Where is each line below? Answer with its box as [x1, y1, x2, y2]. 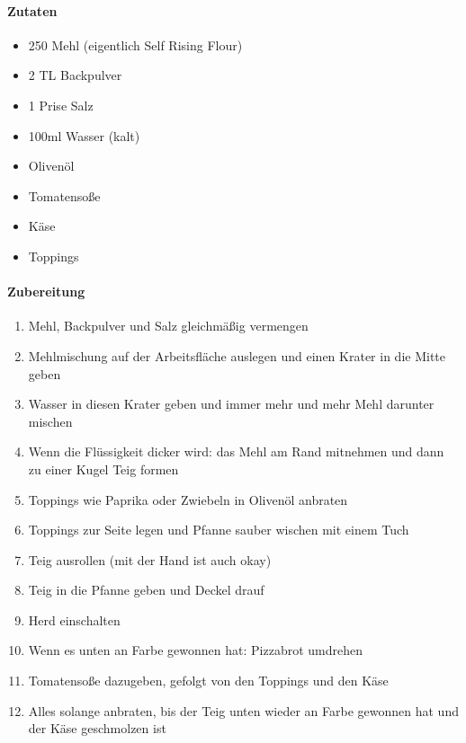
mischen [28, 411, 73, 430]
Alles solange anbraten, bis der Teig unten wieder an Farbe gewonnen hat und [28, 701, 459, 720]
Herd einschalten [28, 610, 121, 629]
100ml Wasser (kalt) [28, 126, 140, 145]
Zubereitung [7, 282, 85, 301]
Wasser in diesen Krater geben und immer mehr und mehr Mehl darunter [28, 394, 435, 413]
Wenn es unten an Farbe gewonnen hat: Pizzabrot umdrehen [28, 641, 363, 659]
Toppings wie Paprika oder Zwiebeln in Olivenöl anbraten [28, 490, 348, 509]
